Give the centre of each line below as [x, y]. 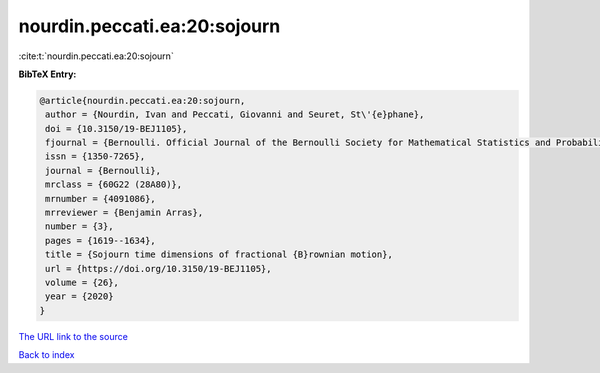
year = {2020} [79, 296]
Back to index [46, 355]
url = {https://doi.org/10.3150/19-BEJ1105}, [158, 268]
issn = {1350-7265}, [95, 156]
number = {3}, [79, 226]
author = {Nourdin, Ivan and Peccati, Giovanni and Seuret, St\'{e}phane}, [235, 114]
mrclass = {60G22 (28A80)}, [114, 184]
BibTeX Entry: [47, 74]
